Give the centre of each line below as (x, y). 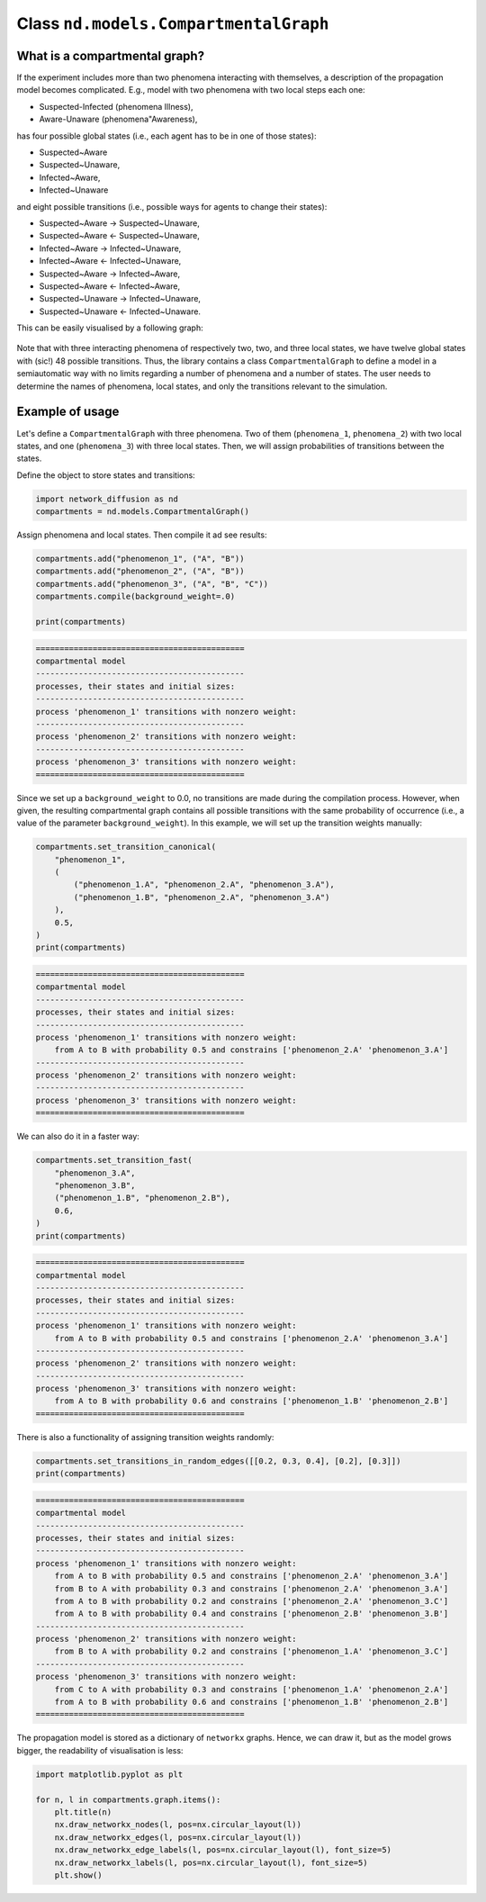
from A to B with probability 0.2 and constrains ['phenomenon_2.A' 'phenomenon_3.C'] (252, 1601)
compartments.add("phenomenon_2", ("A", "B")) (140, 571)
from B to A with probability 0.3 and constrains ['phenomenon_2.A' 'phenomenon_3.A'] (252, 1588)
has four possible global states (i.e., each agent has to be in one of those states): (166, 136)
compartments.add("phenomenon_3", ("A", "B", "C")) (152, 584)
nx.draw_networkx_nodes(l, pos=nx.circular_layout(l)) (178, 1825)
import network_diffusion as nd (107, 499)
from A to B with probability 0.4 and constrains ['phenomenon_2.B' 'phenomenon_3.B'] (252, 1614)
